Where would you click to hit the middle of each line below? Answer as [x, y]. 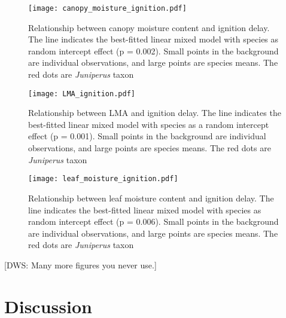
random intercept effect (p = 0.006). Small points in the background [153, 221]
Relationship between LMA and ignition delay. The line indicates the [155, 113]
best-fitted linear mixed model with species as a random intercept [149, 124]
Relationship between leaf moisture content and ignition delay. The [151, 198]
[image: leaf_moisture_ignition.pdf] [103, 179]
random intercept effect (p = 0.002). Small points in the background [153, 51]
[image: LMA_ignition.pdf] [82, 94]
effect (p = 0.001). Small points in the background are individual [147, 136]
